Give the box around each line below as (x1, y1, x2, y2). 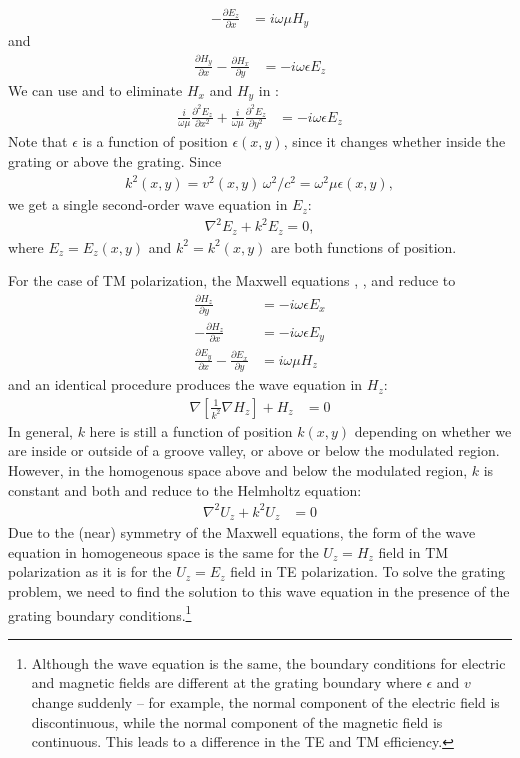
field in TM (378, 541, 449, 562)
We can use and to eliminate (8, 79, 183, 100)
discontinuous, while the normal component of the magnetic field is (31, 711, 443, 732)
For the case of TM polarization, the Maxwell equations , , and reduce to (8, 270, 456, 291)
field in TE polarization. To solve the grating (230, 561, 506, 582)
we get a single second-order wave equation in (8, 194, 288, 215)
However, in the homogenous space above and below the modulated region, (8, 460, 468, 481)
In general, (8, 420, 73, 441)
